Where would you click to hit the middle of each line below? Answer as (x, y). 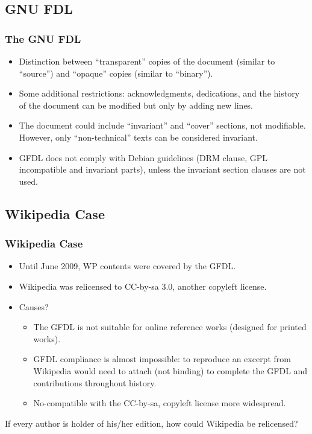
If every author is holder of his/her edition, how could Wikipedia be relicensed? (151, 423)
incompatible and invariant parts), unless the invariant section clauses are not (162, 169)
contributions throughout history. (95, 382)
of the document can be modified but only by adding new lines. (136, 105)
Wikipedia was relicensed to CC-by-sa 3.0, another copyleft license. (143, 286)
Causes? (34, 306)
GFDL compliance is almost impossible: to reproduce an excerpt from (162, 359)
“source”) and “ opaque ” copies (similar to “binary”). (116, 73)
